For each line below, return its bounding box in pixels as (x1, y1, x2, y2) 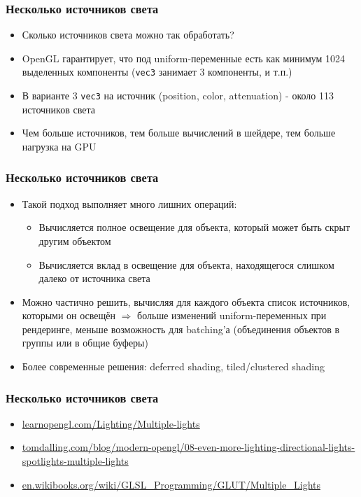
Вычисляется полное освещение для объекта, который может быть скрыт (38, 220, 351, 234)
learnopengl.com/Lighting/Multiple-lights (22, 416, 200, 430)
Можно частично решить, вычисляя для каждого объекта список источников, (22, 294, 351, 309)
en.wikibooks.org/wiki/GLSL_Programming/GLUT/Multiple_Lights (22, 477, 320, 491)
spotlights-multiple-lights (22, 454, 129, 468)
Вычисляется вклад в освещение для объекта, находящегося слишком (38, 257, 334, 272)
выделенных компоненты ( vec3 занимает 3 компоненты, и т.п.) (22, 64, 292, 79)
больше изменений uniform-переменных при (137, 308, 327, 323)
